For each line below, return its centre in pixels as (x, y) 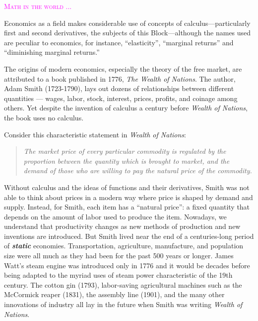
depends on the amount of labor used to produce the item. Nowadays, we (115, 216)
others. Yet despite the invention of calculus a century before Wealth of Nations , (126, 108)
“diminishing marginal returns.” (52, 52)
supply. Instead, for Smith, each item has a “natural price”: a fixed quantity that (127, 207)
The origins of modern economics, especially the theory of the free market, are (123, 68)
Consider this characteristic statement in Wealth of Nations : (95, 134)
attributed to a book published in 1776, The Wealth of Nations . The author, (120, 78)
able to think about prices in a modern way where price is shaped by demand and (129, 197)
